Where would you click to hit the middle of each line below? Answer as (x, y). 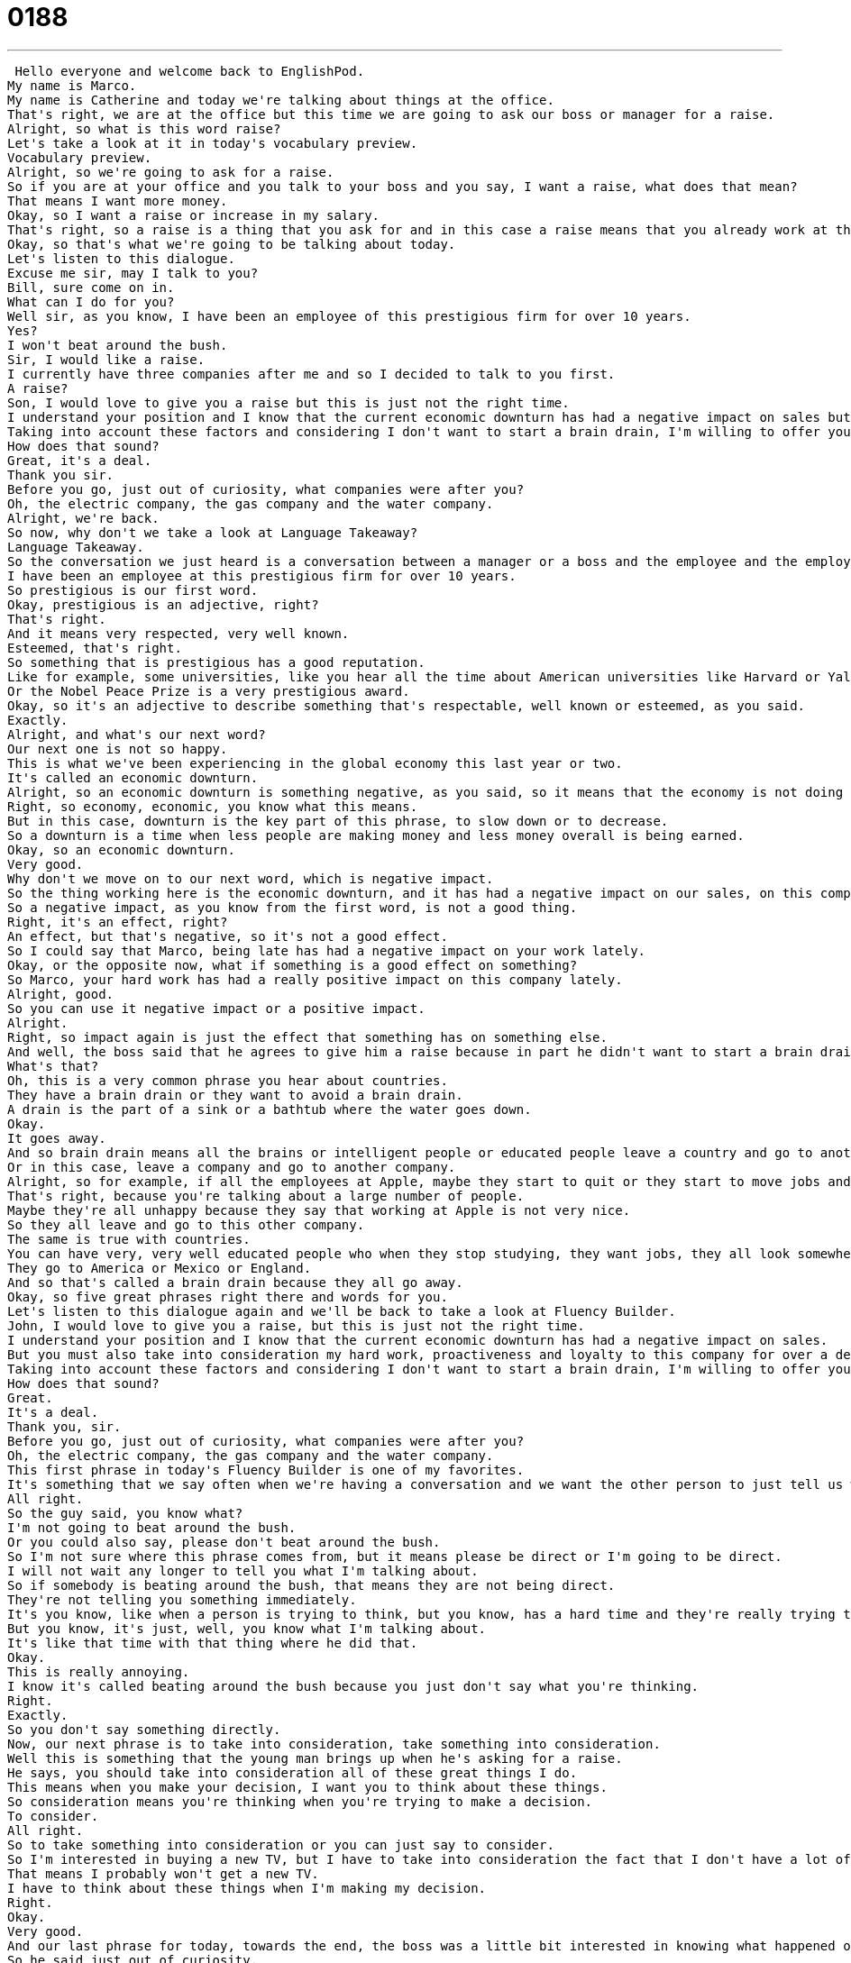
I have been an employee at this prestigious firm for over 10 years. (262, 575)
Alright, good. (61, 994)
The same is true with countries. (129, 1239)
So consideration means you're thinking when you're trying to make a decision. (300, 1801)
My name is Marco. (72, 85)
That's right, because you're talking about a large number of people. (266, 1196)
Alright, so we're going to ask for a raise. (171, 172)
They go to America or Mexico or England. (160, 1268)
